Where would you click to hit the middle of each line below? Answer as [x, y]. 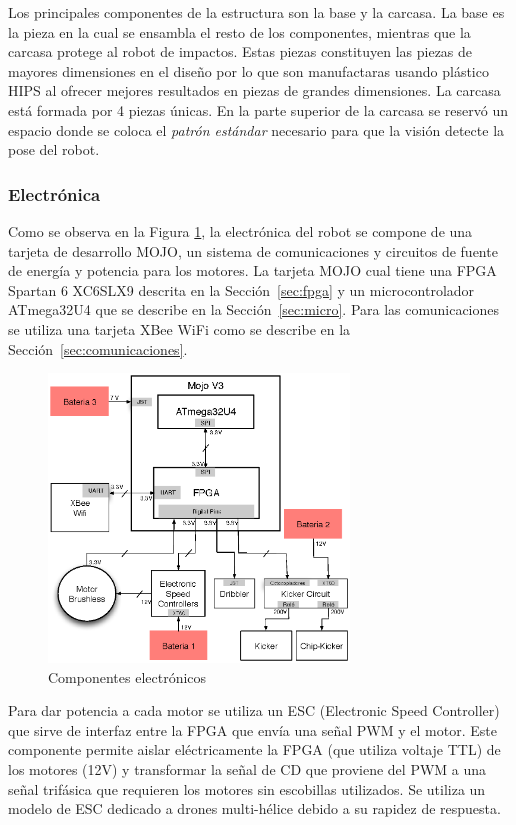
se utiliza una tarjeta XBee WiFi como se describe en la [179, 328]
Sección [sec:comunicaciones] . [98, 348]
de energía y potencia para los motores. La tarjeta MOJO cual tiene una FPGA [252, 270]
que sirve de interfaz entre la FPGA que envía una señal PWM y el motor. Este [252, 729]
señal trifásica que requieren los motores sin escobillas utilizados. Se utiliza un [247, 788]
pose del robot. [54, 149]
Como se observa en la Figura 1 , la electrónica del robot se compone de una [240, 230]
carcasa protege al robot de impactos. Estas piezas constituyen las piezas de [240, 51]
